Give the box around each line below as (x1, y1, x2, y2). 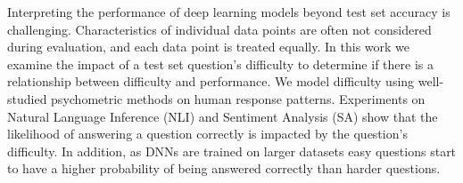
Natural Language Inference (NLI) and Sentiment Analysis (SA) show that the (7, 107, 438, 125)
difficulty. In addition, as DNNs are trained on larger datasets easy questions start (7, 141, 457, 160)
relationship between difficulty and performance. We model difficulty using (7, 72, 415, 91)
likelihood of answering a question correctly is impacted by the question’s (7, 124, 408, 143)
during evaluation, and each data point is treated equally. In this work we (7, 37, 410, 56)
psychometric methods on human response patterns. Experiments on (51, 89, 426, 107)
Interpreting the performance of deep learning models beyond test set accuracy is (7, 3, 451, 20)
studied (7, 89, 47, 107)
